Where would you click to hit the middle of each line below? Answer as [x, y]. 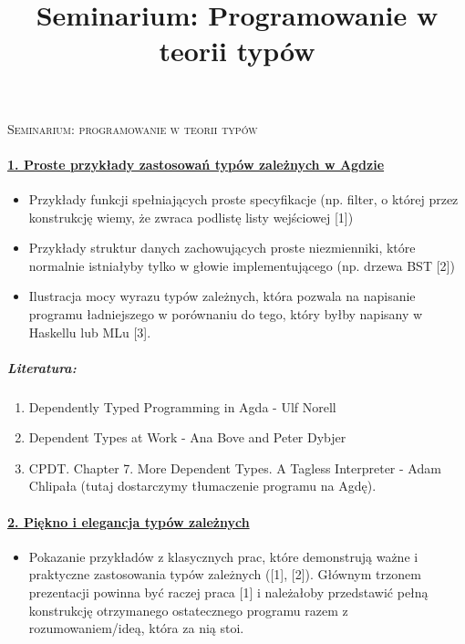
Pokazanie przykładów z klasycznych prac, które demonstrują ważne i [223, 556]
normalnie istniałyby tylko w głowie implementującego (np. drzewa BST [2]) [242, 265]
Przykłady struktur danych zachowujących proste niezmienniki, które [222, 248]
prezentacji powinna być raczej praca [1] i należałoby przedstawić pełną [228, 592]
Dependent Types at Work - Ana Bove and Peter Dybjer [187, 437]
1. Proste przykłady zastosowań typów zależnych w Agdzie [196, 164]
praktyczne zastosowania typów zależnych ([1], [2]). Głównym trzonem [225, 574]
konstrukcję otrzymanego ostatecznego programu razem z [188, 610]
